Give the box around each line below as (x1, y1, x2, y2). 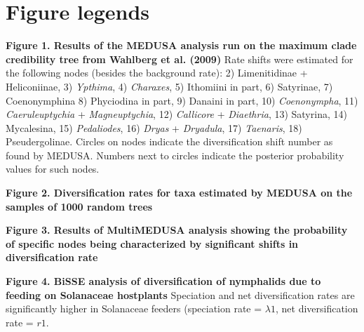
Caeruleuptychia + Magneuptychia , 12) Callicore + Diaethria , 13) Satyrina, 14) (6, 107, 347, 121)
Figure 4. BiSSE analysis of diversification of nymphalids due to (6, 274, 321, 288)
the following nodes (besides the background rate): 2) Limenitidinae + (6, 65, 308, 80)
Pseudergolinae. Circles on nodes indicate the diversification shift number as (6, 134, 333, 149)
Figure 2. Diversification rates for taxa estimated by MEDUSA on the (6, 185, 353, 200)
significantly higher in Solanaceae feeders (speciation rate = (6, 301, 262, 316)
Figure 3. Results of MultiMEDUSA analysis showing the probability (6, 223, 348, 237)
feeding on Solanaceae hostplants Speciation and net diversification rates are (6, 287, 355, 302)
